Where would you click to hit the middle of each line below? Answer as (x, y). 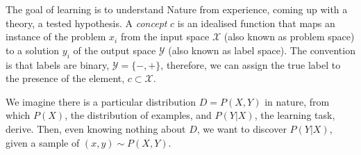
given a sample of (43, 142)
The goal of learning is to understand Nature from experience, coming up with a (177, 9)
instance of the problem (56, 36)
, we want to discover (242, 128)
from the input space (165, 36)
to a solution (33, 50)
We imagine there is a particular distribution (101, 101)
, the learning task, (295, 115)
